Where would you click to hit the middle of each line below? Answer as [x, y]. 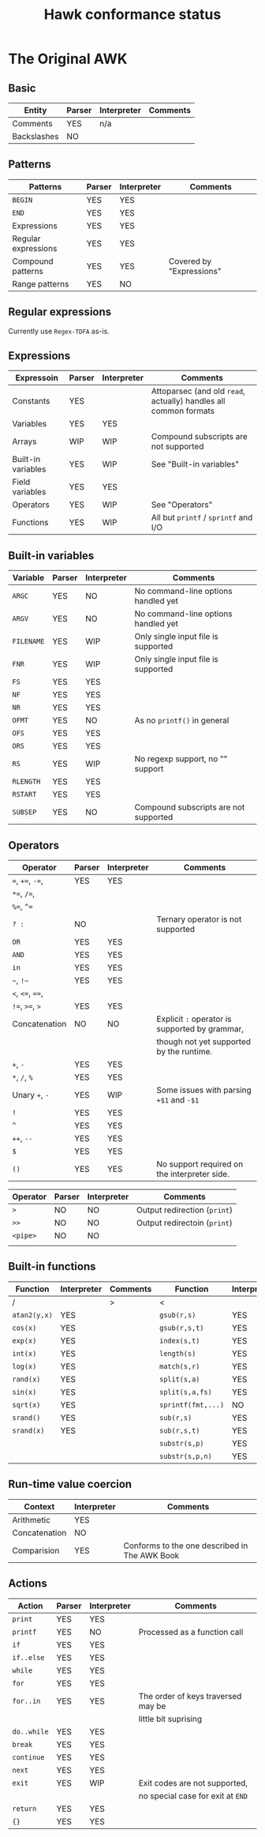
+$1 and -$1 [178, 1100]
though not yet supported [203, 1042]
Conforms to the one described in [186, 1546]
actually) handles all [188, 401]
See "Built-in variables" [195, 464]
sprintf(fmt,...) [192, 1405]
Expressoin [37, 378]
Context [39, 1506]
